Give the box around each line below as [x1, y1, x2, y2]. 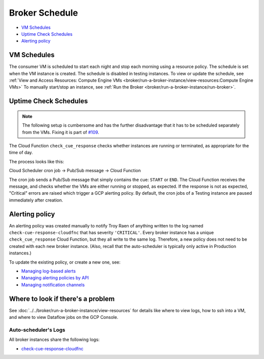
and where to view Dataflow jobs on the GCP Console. [9, 314, 118, 320]
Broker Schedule [9, 7, 78, 18]
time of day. [9, 150, 33, 156]
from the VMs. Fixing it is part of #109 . [22, 129, 100, 135]
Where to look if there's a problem [9, 294, 115, 303]
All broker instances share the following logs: [9, 337, 100, 342]
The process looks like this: [9, 158, 65, 164]
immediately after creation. [9, 197, 64, 203]
